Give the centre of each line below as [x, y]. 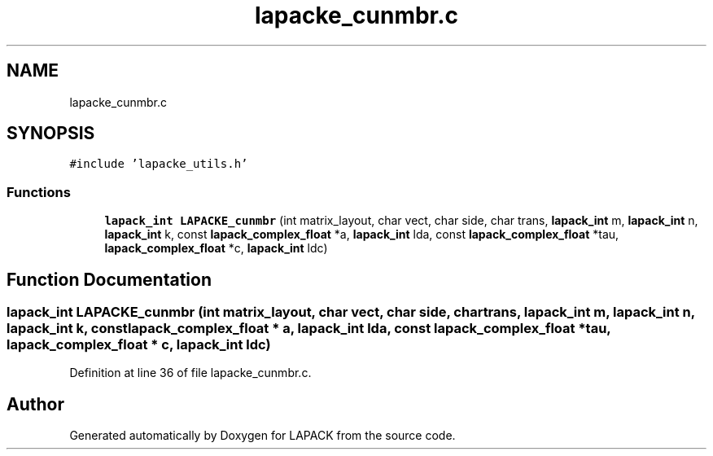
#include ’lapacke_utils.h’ [159, 164]
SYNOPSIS [51, 134]
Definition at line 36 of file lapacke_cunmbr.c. [190, 373]
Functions [39, 192]
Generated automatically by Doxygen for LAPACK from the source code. [262, 436]
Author [35, 404]
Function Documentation [109, 279]
